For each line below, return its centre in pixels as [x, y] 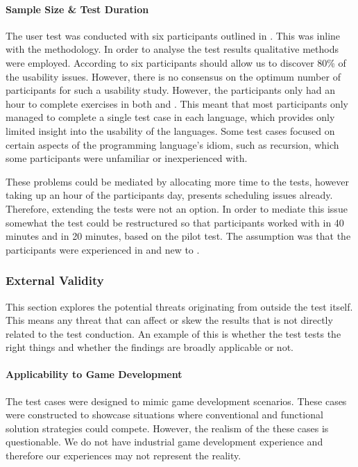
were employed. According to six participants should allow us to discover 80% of [176, 62]
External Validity [55, 280]
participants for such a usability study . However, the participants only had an [171, 90]
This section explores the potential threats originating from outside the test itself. [179, 306]
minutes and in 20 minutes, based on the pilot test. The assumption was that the [178, 236]
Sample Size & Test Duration [77, 9]
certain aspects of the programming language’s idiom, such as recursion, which [172, 144]
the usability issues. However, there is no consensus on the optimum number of [173, 76]
